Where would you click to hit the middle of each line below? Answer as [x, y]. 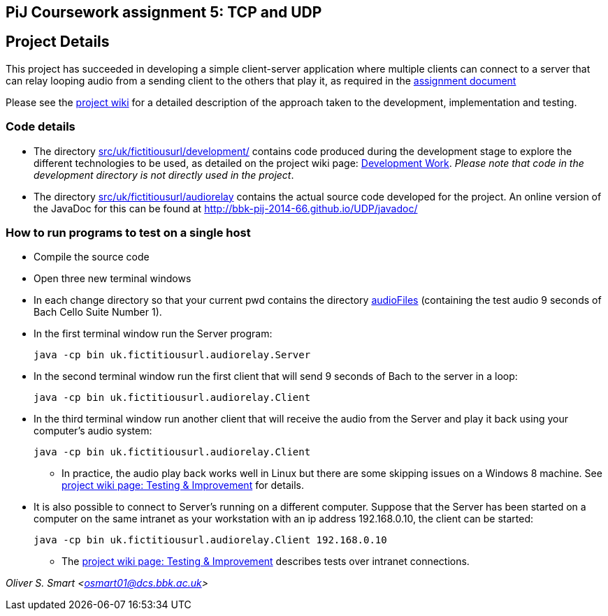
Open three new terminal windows [113, 279]
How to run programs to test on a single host [128, 232]
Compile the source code [92, 257]
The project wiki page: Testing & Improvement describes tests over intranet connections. [266, 562]
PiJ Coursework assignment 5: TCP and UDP [164, 12]
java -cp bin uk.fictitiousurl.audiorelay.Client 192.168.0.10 [210, 540]
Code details [41, 127]
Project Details [58, 42]
